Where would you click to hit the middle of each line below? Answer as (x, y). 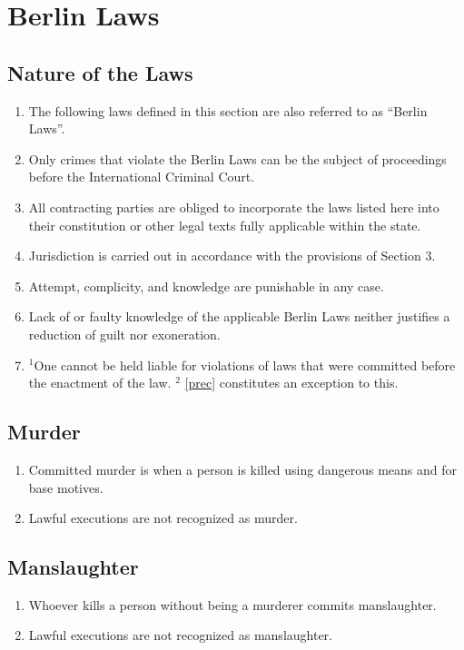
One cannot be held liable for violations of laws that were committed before (245, 364)
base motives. (66, 487)
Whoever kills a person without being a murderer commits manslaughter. (232, 604)
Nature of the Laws (100, 72)
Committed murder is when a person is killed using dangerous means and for (243, 469)
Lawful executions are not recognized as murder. (163, 518)
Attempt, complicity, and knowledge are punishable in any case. (206, 286)
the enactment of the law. (100, 383)
